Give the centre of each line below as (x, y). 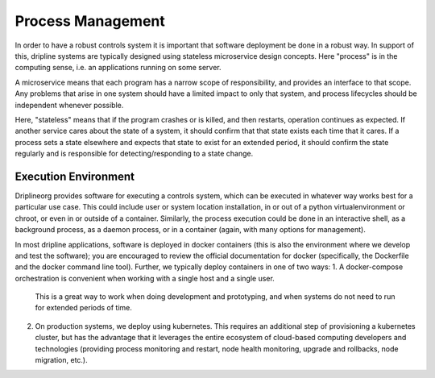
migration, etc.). (61, 360)
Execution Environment (75, 176)
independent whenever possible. (69, 105)
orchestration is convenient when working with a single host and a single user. (145, 278)
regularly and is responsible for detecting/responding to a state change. (134, 154)
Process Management (90, 21)
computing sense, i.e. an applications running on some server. (118, 68)
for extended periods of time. (84, 308)
